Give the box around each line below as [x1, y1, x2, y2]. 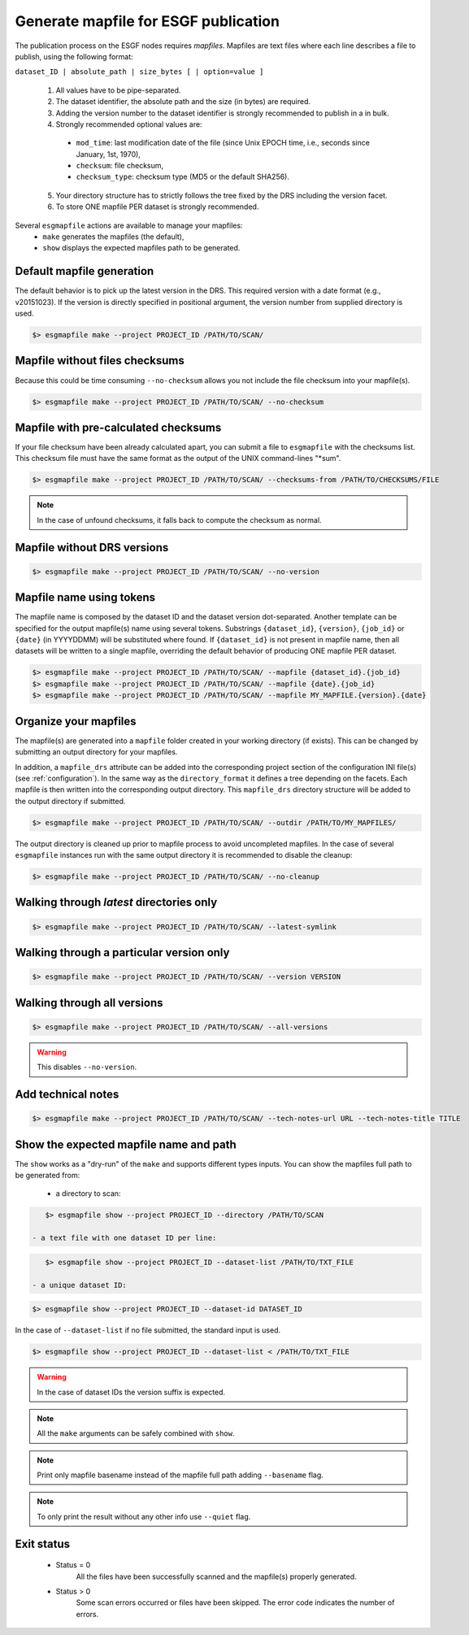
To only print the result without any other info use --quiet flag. [37, 1511, 251, 1521]
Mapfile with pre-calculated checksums [15, 420, 222, 434]
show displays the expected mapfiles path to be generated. [42, 243, 241, 253]
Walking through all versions [15, 996, 163, 1010]
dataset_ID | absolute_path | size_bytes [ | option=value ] [15, 67, 264, 76]
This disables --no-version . [37, 1062, 137, 1072]
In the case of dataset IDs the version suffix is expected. [37, 1387, 226, 1397]
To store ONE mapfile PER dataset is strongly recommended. [55, 202, 259, 211]
